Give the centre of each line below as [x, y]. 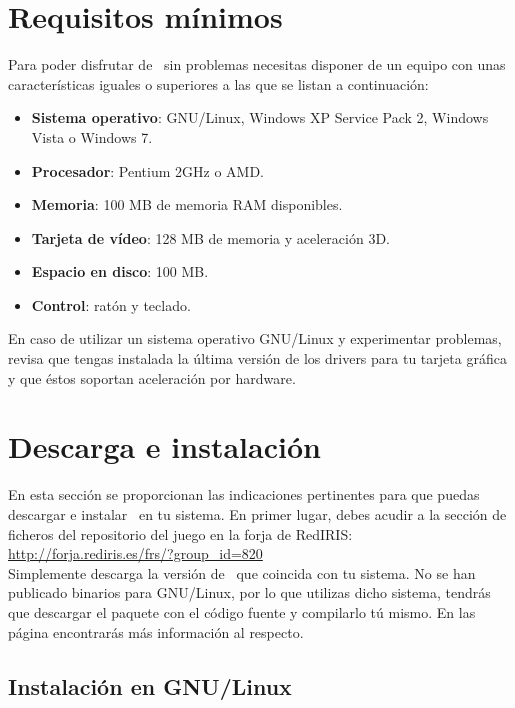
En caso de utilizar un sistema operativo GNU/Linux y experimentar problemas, [255, 338]
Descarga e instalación [164, 446]
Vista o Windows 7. [92, 136]
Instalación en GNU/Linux [150, 685]
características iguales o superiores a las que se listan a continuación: [218, 83]
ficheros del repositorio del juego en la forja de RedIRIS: [180, 533]
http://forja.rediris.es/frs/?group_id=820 [135, 553]
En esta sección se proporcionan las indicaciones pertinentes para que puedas [244, 494]
